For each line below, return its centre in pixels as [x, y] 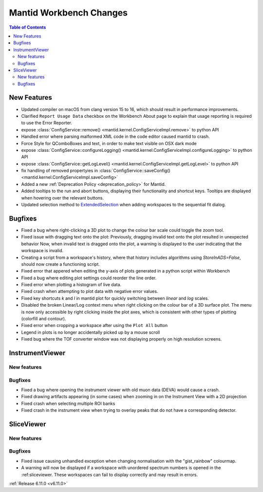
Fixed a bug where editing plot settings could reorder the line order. [89, 278]
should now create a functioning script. [60, 264]
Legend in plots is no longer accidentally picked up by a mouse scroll [91, 332]
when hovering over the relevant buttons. [63, 198]
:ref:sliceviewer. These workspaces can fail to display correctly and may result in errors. [110, 474]
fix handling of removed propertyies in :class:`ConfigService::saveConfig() [96, 171]
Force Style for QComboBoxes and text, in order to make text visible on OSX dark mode [109, 143]
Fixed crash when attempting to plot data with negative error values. [90, 292]
